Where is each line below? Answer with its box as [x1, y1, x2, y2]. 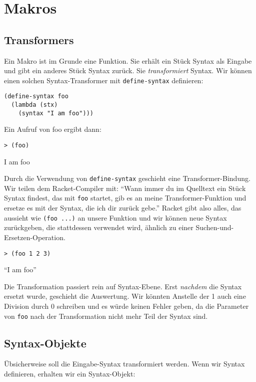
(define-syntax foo [4, 93, 68, 100]
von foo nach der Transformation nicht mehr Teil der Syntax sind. [4, 310, 208, 321]
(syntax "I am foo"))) [18, 109, 93, 117]
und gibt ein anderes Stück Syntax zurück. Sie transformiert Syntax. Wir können [4, 65, 252, 76]
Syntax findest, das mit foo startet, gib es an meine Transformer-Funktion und [4, 193, 246, 203]
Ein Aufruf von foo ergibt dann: [4, 124, 101, 134]
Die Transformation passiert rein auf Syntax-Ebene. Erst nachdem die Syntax [4, 281, 242, 291]
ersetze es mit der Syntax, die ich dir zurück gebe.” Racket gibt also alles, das [4, 203, 241, 213]
